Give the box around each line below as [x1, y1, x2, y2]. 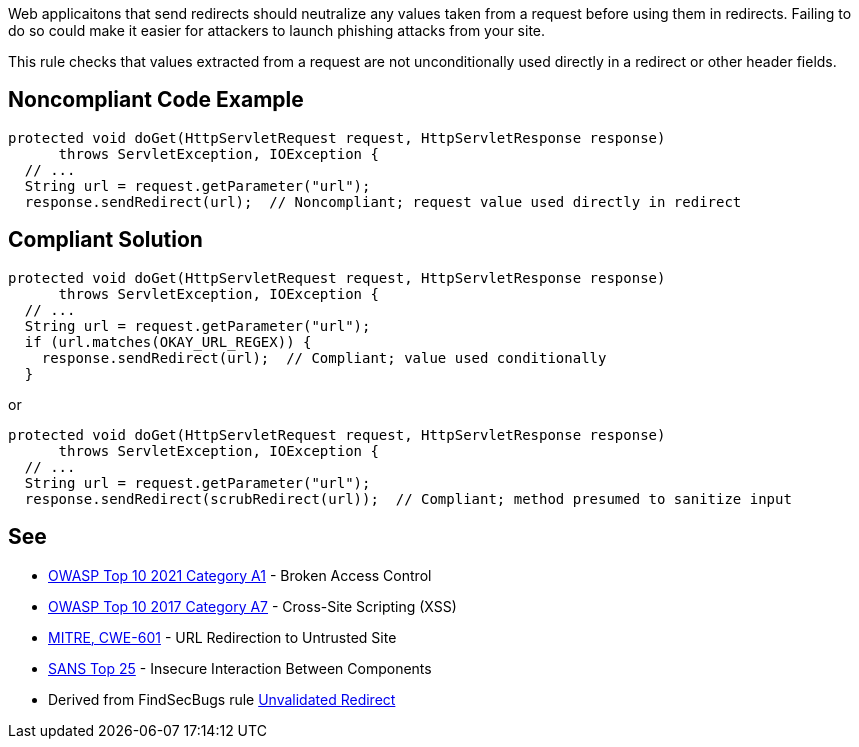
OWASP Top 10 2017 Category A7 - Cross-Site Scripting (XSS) [48, 597, 457, 615]
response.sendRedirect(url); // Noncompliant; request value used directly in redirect [24, 193, 742, 210]
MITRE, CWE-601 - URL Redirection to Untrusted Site [48, 628, 397, 646]
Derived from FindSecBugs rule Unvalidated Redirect [48, 690, 396, 708]
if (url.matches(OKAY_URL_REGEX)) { [24, 333, 312, 350]
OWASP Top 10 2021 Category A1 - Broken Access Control [48, 566, 432, 584]
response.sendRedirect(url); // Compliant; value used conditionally [41, 349, 607, 366]
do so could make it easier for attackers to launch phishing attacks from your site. [8, 22, 546, 39]
